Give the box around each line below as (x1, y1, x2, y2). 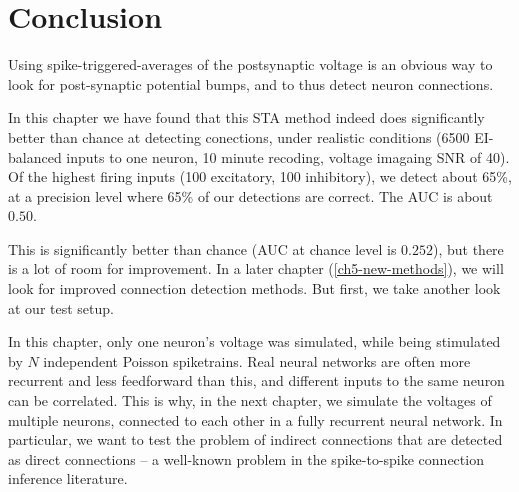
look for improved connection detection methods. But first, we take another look (8, 278, 501, 299)
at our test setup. (8, 297, 114, 318)
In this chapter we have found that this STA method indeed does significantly (8, 107, 485, 128)
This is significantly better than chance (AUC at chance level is (8, 238, 397, 259)
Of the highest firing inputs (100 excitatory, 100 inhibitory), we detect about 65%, (8, 166, 512, 187)
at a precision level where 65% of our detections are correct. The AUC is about (8, 185, 493, 206)
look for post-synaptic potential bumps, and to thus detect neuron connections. (8, 73, 494, 94)
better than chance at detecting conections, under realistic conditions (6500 (8, 126, 470, 147)
